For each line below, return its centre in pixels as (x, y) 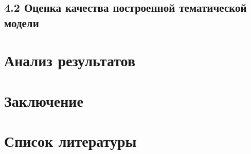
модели (22, 22)
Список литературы (70, 141)
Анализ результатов (70, 60)
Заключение (44, 100)
